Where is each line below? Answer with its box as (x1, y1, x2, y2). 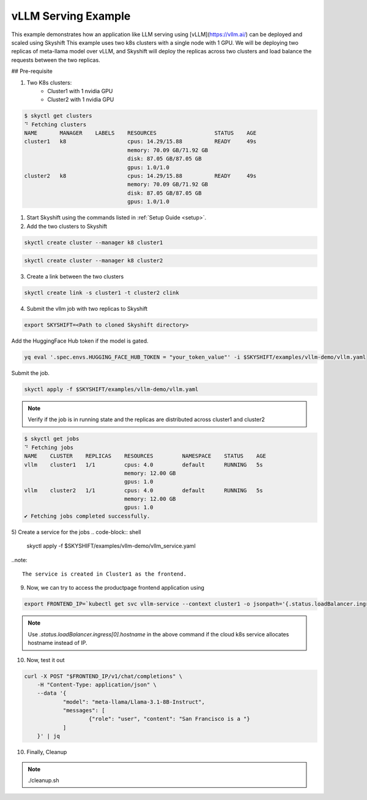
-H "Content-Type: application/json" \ (37, 681, 157, 688)
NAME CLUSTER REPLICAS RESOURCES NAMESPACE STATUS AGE (24, 452, 266, 460)
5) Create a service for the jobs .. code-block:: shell (11, 528, 141, 536)
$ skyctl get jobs (24, 435, 80, 443)
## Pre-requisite (11, 67, 53, 75)
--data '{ (37, 690, 67, 697)
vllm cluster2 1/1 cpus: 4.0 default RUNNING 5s (24, 487, 263, 493)
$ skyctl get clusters (24, 112, 92, 120)
